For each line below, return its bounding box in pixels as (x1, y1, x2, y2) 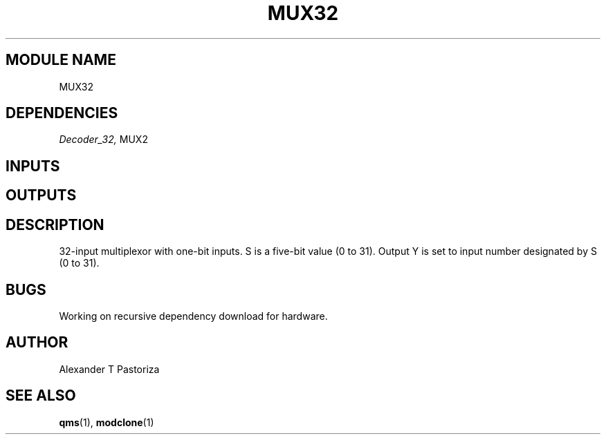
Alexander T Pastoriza (59, 363, 160, 375)
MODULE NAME (6, 51, 116, 69)
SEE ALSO (6, 387, 76, 405)
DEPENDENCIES (6, 104, 118, 122)
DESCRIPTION (6, 216, 104, 233)
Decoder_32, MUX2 (59, 133, 148, 146)
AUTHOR (6, 334, 68, 352)
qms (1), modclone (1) (59, 416, 154, 428)
